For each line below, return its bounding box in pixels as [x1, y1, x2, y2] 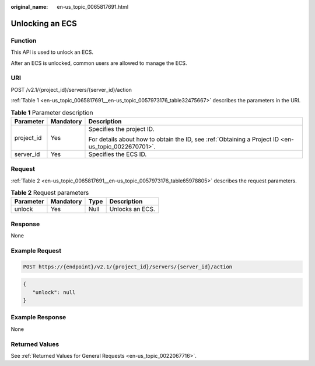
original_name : [10, 4, 48, 10]
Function [10, 36, 37, 44]
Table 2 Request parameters [10, 189, 89, 197]
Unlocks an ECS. [109, 205, 156, 213]
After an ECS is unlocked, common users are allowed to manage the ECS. [10, 59, 187, 67]
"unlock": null [32, 289, 76, 295]
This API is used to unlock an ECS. [10, 49, 93, 56]
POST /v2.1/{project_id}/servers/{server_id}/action [10, 86, 132, 93]
